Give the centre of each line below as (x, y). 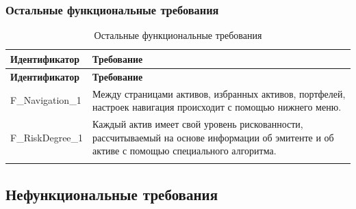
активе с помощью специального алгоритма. (185, 151)
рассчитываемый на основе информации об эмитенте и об (213, 137)
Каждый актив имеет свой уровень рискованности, (198, 123)
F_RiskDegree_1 (47, 137)
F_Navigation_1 (46, 100)
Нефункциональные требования (112, 194)
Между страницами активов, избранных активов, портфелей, (219, 93)
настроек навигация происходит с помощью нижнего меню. (217, 107)
